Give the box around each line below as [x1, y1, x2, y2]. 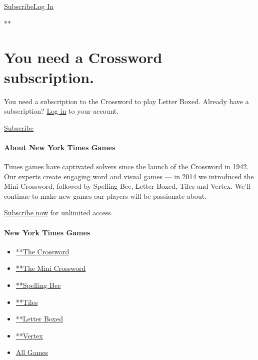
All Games [15, 347, 48, 357]
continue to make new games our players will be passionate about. [4, 190, 207, 201]
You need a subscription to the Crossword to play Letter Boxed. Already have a [4, 96, 249, 106]
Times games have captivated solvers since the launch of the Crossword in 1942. [4, 161, 249, 172]
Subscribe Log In [4, 1, 54, 11]
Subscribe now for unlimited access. [4, 207, 113, 218]
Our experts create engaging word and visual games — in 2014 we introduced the [4, 171, 254, 181]
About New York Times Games [4, 142, 115, 152]
